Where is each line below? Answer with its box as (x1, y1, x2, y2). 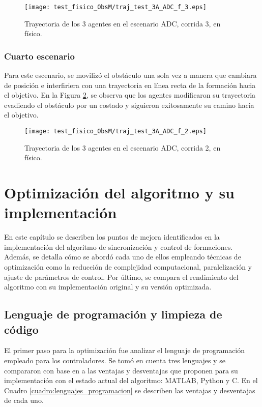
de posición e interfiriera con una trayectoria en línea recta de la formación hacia (4, 79, 256, 90)
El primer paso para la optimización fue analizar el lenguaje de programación (4, 345, 245, 356)
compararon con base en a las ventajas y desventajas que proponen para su (4, 365, 238, 375)
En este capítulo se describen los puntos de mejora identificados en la (4, 231, 220, 242)
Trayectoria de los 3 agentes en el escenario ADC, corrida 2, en (24, 142, 221, 153)
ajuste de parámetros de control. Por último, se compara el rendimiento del (4, 271, 239, 282)
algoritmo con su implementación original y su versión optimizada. (4, 281, 212, 292)
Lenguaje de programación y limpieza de (4, 306, 222, 322)
